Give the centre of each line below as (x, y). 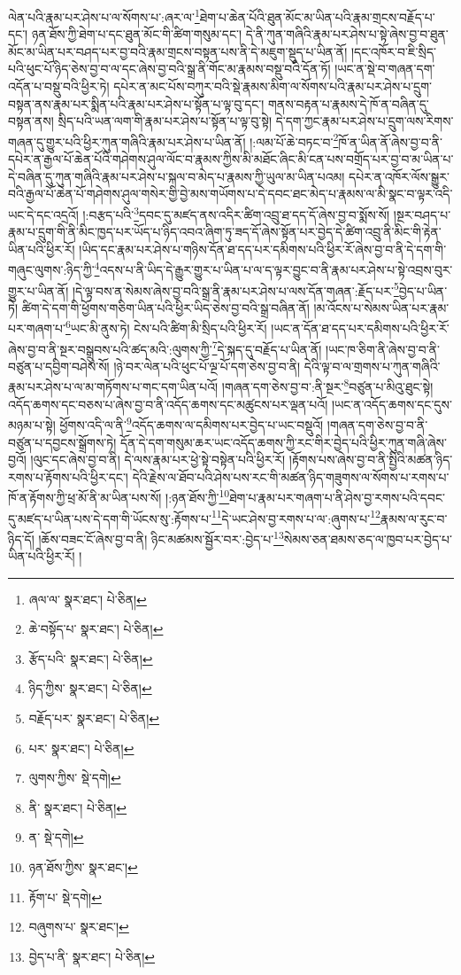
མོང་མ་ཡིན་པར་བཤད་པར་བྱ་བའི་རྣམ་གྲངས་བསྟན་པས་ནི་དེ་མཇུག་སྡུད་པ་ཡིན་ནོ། (178, 51)
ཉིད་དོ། (21, 538)
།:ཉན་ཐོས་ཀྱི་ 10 (198, 496)
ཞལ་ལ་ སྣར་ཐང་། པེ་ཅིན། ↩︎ (88, 599)
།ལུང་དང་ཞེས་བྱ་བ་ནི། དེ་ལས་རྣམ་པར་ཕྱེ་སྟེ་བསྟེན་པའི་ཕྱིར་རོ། (158, 460)
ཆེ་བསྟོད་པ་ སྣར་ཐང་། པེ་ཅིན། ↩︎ (96, 629)
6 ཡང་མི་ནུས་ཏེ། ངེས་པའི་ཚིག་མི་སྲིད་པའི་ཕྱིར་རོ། (166, 327)
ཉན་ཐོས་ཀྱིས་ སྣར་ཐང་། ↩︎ (83, 867)
